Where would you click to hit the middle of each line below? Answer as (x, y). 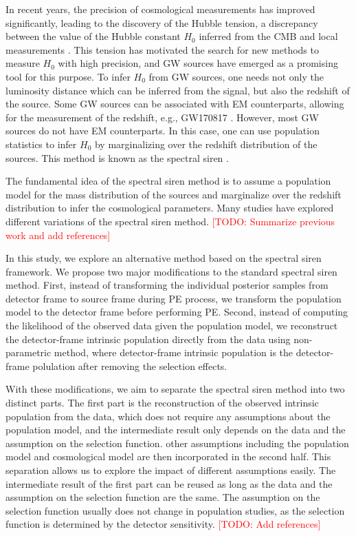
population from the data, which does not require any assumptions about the (168, 416)
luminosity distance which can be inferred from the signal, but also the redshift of (178, 90)
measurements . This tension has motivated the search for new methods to (162, 49)
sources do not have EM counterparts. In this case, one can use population (163, 131)
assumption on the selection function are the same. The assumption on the (163, 497)
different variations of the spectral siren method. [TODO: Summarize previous (170, 221)
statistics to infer (41, 144)
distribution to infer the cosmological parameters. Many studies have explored (170, 208)
